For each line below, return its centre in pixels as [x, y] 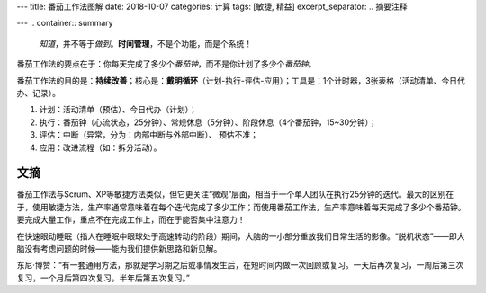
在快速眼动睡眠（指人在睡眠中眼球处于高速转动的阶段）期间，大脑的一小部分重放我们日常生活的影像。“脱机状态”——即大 [241, 236]
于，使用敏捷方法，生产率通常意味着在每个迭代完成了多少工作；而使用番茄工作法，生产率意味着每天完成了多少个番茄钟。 [241, 207]
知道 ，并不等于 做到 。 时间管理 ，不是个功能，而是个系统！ [145, 43]
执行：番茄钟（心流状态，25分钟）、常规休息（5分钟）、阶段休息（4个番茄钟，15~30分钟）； [208, 122]
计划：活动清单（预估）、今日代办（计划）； [118, 110]
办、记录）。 [38, 93]
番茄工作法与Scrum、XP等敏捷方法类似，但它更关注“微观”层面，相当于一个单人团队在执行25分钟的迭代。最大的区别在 [235, 194]
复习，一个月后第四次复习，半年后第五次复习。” [103, 278]
